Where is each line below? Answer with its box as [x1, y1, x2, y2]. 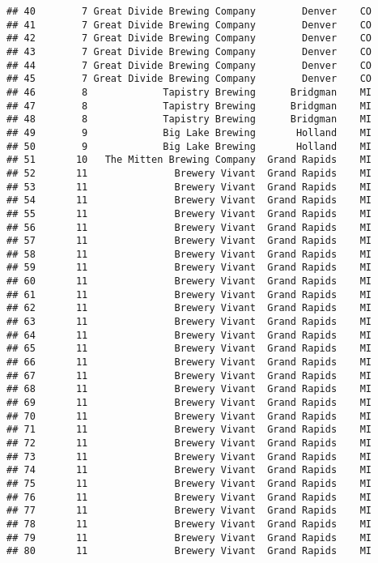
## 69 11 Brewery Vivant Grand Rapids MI [6, 397, 372, 409]
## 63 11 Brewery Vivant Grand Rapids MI [6, 316, 372, 328]
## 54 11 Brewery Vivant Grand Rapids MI [6, 194, 372, 207]
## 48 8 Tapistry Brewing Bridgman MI [6, 113, 372, 126]
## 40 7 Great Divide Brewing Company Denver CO [6, 6, 372, 17]
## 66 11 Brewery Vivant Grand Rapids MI [6, 356, 372, 369]
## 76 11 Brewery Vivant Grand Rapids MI [6, 491, 372, 503]
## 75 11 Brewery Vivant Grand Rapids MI [6, 477, 372, 489]
